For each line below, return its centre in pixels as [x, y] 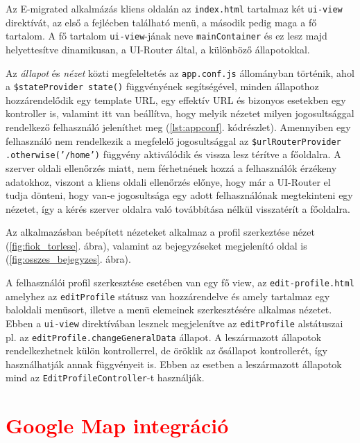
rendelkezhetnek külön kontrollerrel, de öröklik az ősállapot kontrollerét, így [166, 350]
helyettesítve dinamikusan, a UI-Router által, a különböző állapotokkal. [158, 49]
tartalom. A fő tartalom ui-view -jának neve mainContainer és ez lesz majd [166, 36]
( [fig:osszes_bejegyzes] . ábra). [68, 259]
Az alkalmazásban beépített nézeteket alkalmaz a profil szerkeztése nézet [160, 232]
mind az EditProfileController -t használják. [105, 377]
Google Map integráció [117, 425]
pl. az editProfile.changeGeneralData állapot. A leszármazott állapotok [164, 337]
